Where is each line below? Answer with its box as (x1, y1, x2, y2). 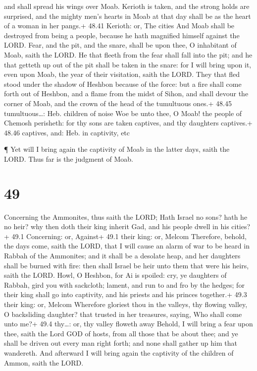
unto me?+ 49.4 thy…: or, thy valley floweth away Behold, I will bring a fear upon (4, 318, 253, 329)
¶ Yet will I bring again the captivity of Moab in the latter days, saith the (4, 144, 230, 154)
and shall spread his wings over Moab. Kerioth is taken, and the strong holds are (4, 1, 250, 11)
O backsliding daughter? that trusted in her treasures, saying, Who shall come (4, 309, 242, 319)
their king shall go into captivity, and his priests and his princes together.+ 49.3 (4, 289, 247, 300)
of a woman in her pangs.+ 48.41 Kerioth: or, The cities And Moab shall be (4, 20, 235, 31)
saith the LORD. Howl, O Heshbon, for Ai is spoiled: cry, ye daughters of (4, 270, 227, 280)
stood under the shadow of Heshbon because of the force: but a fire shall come (4, 78, 242, 89)
